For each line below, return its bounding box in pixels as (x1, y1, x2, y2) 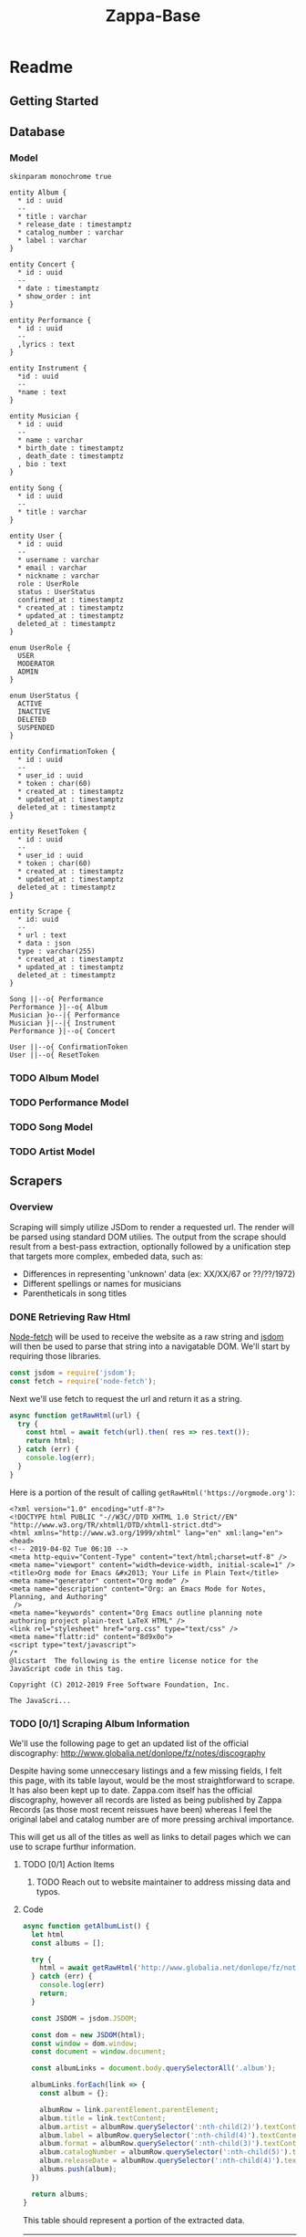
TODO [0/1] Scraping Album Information (9, 1717, 190, 1730)
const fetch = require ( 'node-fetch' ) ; (9, 1376, 157, 1385)
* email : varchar (17, 563, 88, 573)
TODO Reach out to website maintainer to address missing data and (36, 1876, 291, 1887)
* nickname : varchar (17, 571, 100, 580)
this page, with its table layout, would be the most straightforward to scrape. (9, 1774, 296, 1785)
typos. (36, 1886, 61, 1897)
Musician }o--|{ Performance (9, 1010, 120, 1020)
